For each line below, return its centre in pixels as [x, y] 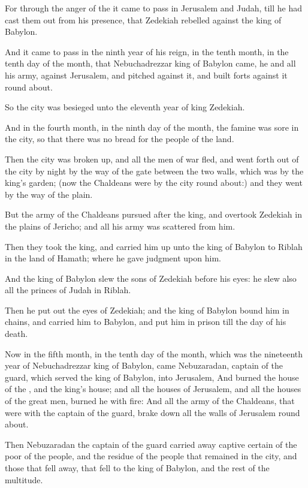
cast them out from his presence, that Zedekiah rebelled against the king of [143, 19]
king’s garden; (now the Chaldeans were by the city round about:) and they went [154, 183]
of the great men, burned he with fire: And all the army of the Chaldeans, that [150, 401]
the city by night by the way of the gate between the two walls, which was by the [154, 171]
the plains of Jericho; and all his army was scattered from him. [120, 226]
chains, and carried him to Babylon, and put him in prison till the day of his [146, 322]
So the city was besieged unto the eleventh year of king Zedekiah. [125, 107]
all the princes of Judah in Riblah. [68, 290]
